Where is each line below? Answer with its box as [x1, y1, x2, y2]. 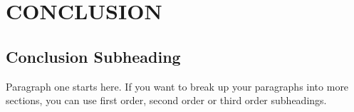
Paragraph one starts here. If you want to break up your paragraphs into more [6, 78, 349, 93]
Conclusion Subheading [6, 45, 181, 67]
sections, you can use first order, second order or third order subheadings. [6, 93, 327, 108]
